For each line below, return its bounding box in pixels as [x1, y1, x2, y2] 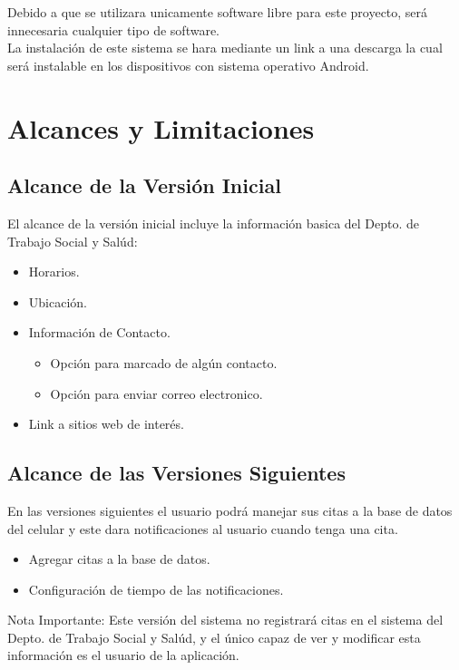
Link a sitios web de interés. [28, 414, 184, 433]
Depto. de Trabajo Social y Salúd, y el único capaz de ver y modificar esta [7, 627, 421, 646]
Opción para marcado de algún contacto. [50, 353, 278, 372]
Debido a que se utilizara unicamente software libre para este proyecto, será [7, 3, 428, 21]
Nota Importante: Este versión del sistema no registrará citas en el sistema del [7, 610, 444, 629]
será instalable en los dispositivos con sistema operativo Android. [7, 55, 369, 74]
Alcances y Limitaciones [7, 109, 315, 146]
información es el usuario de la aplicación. [7, 646, 239, 665]
